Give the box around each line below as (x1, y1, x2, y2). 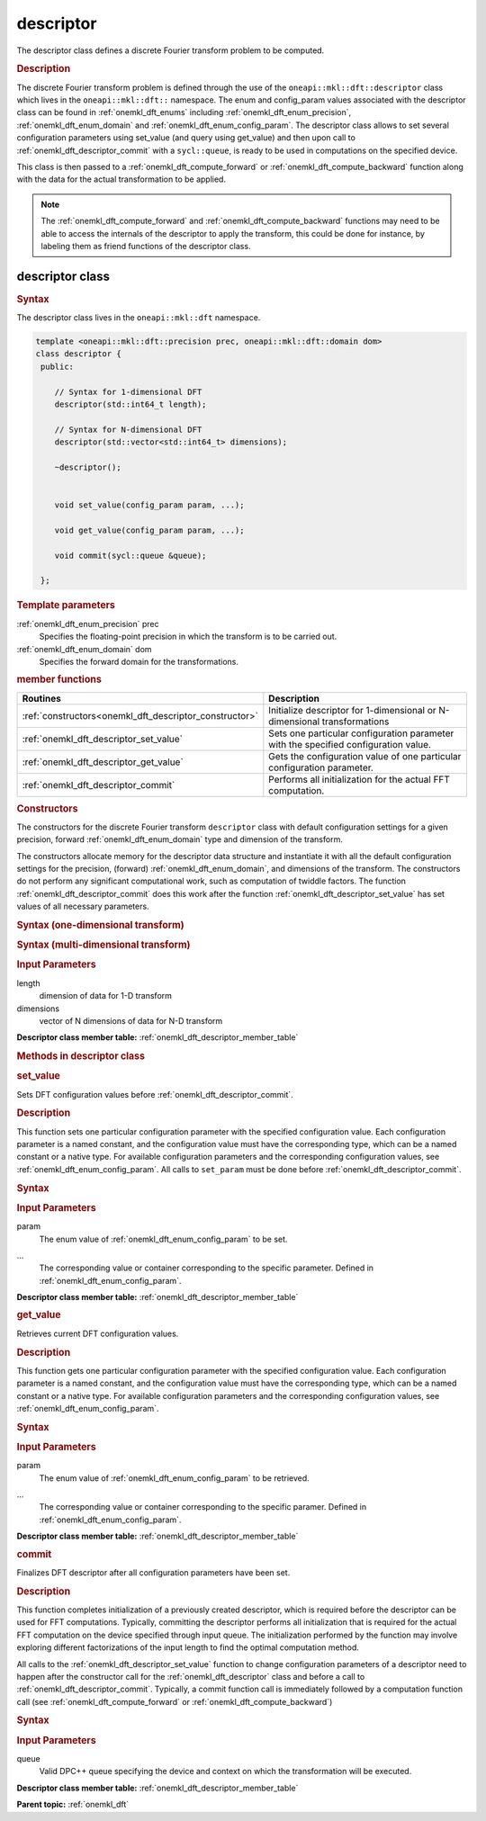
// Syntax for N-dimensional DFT (54, 424, 202, 435)
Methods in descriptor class (16, 1050, 146, 1063)
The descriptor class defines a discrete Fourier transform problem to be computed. (16, 45, 325, 56)
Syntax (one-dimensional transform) (16, 919, 184, 931)
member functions (16, 673, 103, 686)
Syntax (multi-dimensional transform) (16, 938, 191, 951)
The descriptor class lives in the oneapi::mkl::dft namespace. (16, 312, 261, 323)
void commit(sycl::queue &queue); (54, 550, 207, 561)
